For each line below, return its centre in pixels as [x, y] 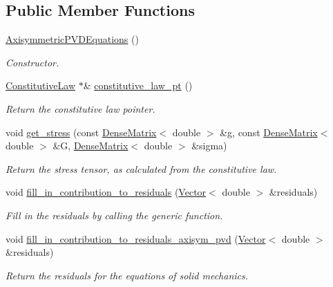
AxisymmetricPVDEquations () [72, 39]
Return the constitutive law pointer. [80, 108]
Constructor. [32, 62]
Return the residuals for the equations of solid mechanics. [127, 275]
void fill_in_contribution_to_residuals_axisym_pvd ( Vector [136, 238]
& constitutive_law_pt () [138, 85]
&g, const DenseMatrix [269, 132]
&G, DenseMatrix [91, 146]
